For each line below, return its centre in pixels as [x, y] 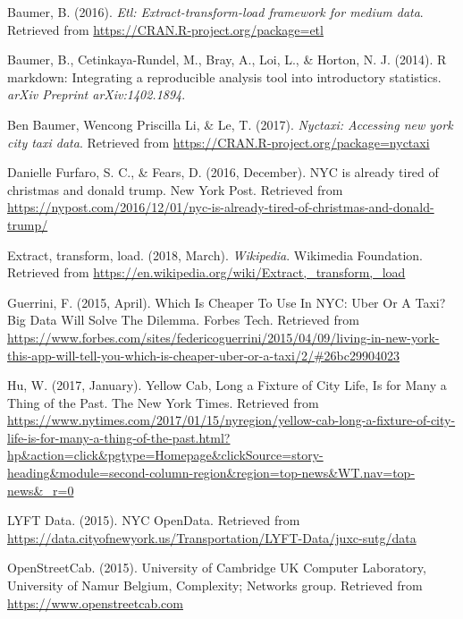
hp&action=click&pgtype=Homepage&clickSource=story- [165, 455]
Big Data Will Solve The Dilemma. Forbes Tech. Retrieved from [183, 320]
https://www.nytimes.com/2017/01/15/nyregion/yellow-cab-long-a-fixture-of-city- [231, 420]
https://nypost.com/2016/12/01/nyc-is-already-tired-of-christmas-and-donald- [221, 207]
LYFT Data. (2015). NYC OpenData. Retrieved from [154, 520]
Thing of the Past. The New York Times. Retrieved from [163, 402]
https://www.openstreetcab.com [95, 602]
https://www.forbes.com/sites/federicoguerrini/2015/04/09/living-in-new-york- [223, 337]
